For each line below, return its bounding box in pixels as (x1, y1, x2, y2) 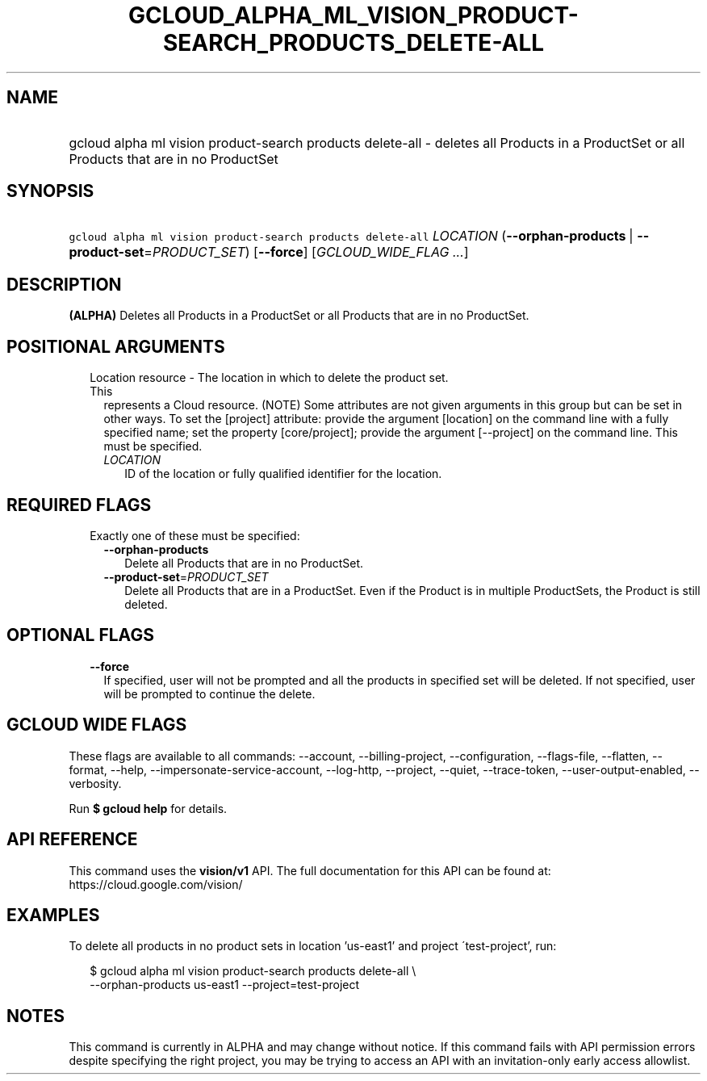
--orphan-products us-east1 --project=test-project (90, 978, 360, 992)
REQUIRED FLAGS (6, 494, 152, 515)
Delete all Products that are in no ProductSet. (124, 555, 364, 570)
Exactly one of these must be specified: (90, 528, 300, 543)
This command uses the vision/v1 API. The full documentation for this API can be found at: (69, 863, 551, 878)
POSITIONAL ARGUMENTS (6, 336, 225, 357)
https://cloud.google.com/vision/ (69, 877, 243, 891)
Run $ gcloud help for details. (69, 801, 228, 815)
